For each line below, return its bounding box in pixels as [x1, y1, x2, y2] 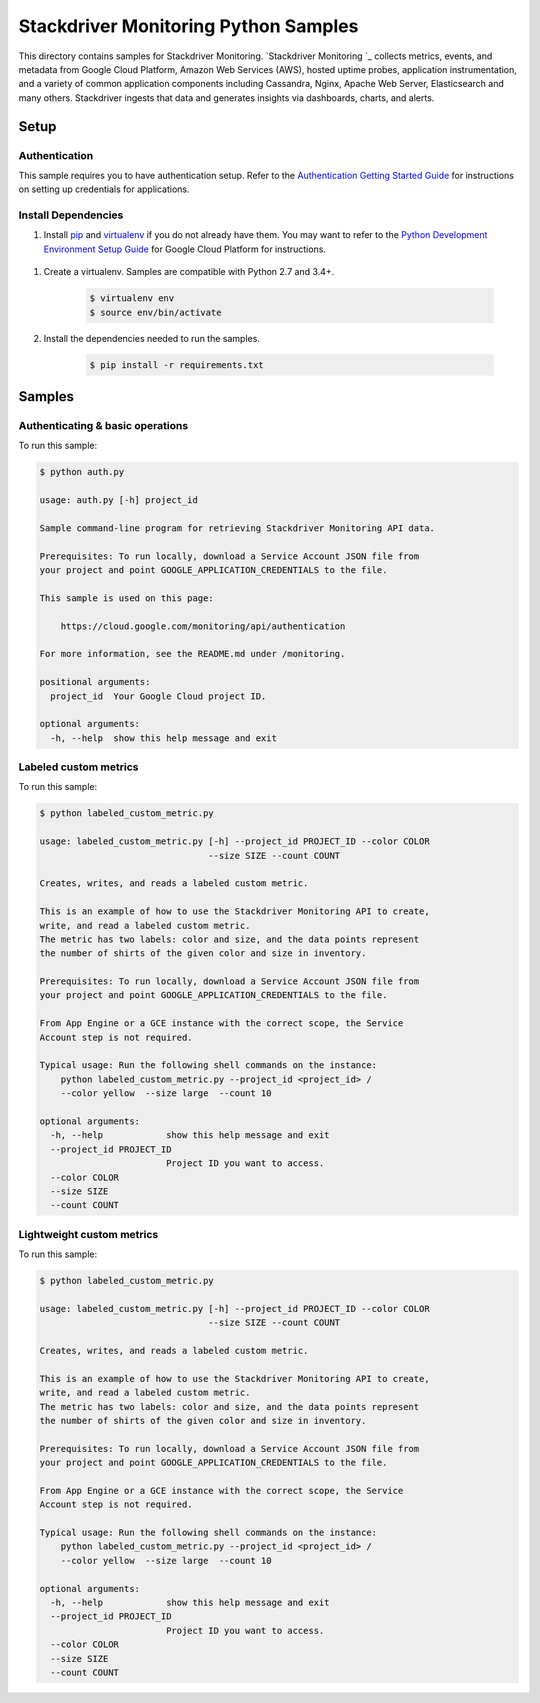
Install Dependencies [18, 208, 124, 222]
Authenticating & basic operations [18, 418, 189, 432]
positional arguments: [39, 676, 151, 688]
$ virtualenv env [89, 293, 175, 304]
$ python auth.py [39, 466, 125, 478]
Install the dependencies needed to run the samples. [43, 332, 260, 344]
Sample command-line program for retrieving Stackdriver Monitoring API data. [39, 522, 435, 534]
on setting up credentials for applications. [18, 183, 190, 195]
